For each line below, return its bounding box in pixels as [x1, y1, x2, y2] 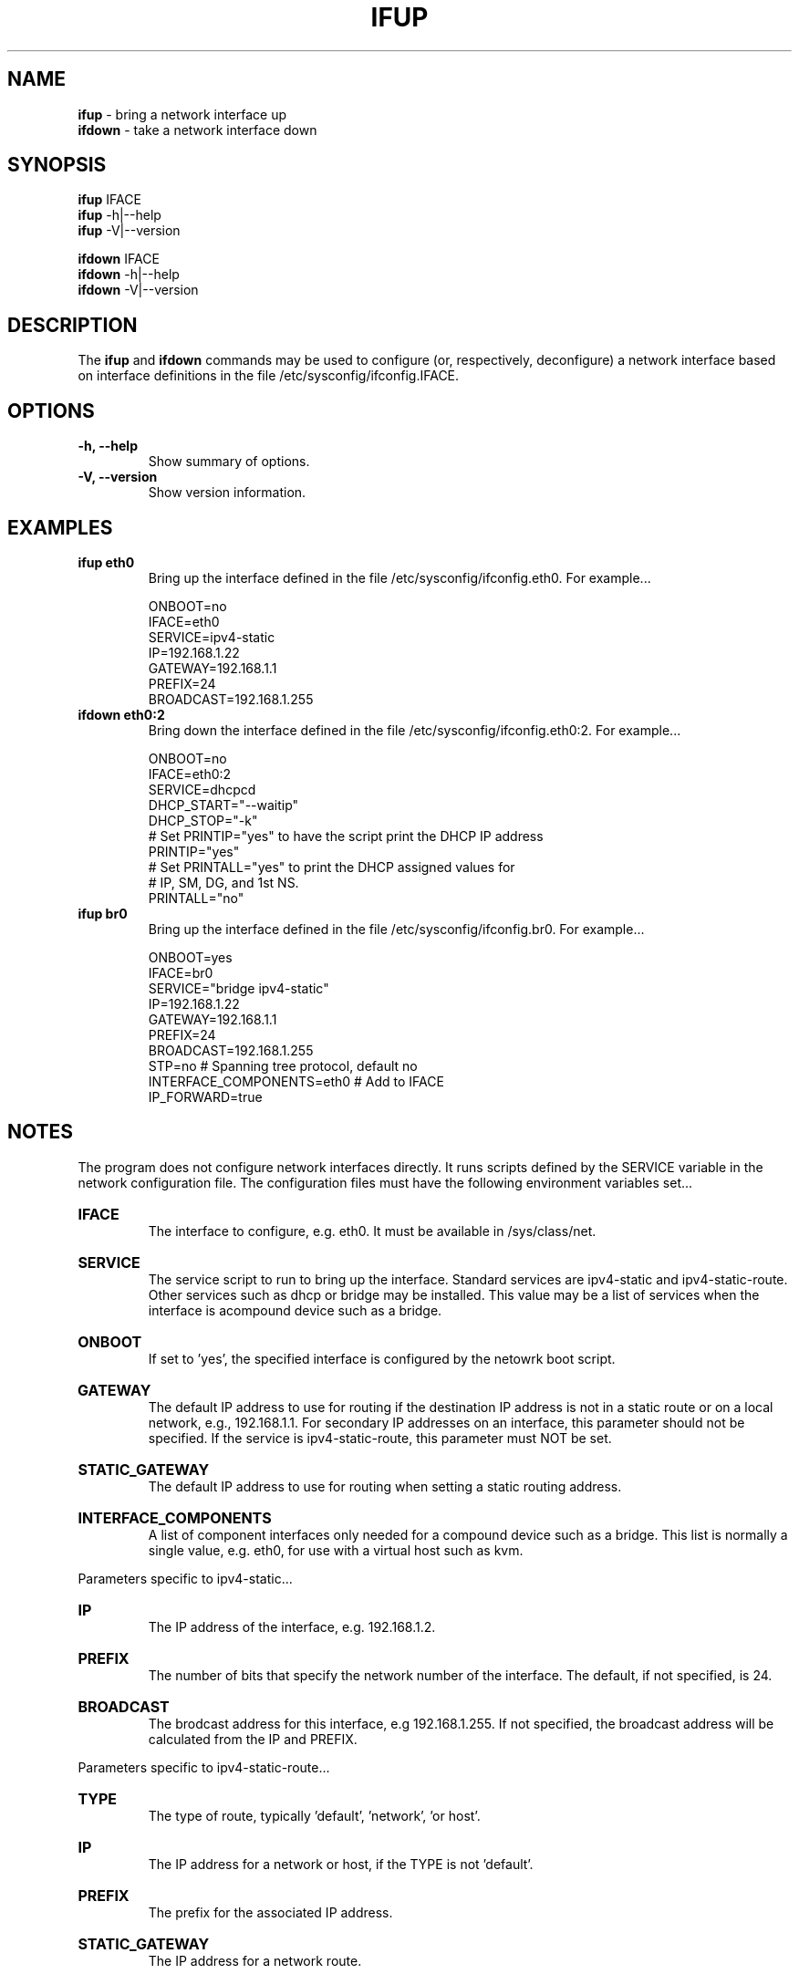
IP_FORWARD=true [148, 1088, 263, 1105]
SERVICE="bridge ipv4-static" [148, 980, 329, 996]
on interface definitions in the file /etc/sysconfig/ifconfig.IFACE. [78, 368, 460, 384]
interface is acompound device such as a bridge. [148, 1302, 442, 1318]
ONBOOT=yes [148, 949, 233, 965]
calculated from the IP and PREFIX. [148, 1730, 358, 1747]
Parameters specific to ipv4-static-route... [78, 1759, 330, 1775]
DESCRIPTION [7, 313, 138, 337]
